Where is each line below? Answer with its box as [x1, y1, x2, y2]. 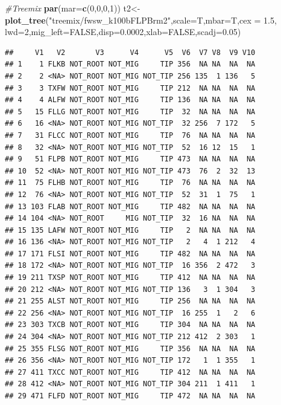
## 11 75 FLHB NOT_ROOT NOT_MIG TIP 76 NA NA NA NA [5, 178, 256, 187]
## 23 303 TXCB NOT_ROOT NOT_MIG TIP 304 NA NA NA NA [5, 320, 256, 329]
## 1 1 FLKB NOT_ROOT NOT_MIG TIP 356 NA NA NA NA [5, 60, 256, 69]
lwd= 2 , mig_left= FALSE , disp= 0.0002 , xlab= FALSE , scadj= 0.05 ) [5, 25, 241, 38]
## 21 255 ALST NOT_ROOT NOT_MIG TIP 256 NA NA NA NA [5, 297, 256, 306]
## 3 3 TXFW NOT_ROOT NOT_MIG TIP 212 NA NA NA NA [5, 83, 256, 92]
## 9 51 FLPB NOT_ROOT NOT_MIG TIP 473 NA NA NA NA [5, 155, 256, 164]
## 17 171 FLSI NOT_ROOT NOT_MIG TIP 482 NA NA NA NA [5, 249, 256, 258]
